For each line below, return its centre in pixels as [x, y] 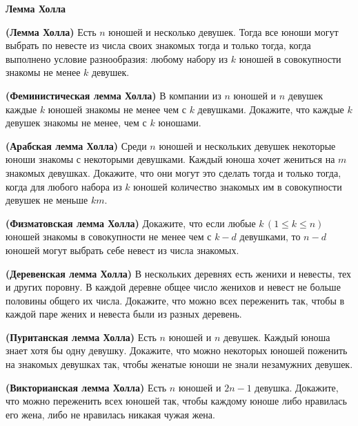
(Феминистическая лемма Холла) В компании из [113, 95]
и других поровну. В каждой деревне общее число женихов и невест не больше [173, 287]
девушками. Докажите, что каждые [271, 109]
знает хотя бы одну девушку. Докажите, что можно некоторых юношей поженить [177, 350]
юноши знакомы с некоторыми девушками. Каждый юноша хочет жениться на [170, 159]
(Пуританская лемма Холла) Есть [81, 337]
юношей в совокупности [290, 58]
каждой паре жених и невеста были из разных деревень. [124, 314]
